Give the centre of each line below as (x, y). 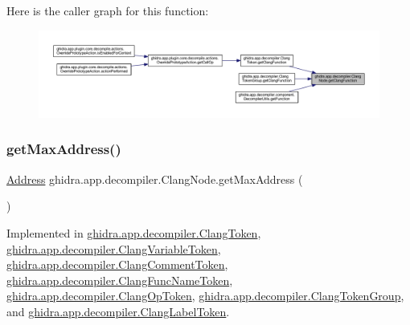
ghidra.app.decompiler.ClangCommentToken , (117, 264)
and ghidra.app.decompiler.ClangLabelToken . (118, 311)
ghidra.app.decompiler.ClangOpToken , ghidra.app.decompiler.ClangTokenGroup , (205, 296)
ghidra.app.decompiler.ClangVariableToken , (114, 248)
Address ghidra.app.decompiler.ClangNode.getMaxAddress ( (155, 179)
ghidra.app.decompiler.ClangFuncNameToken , (120, 280)
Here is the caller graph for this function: (108, 10)
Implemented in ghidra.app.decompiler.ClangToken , (134, 232)
